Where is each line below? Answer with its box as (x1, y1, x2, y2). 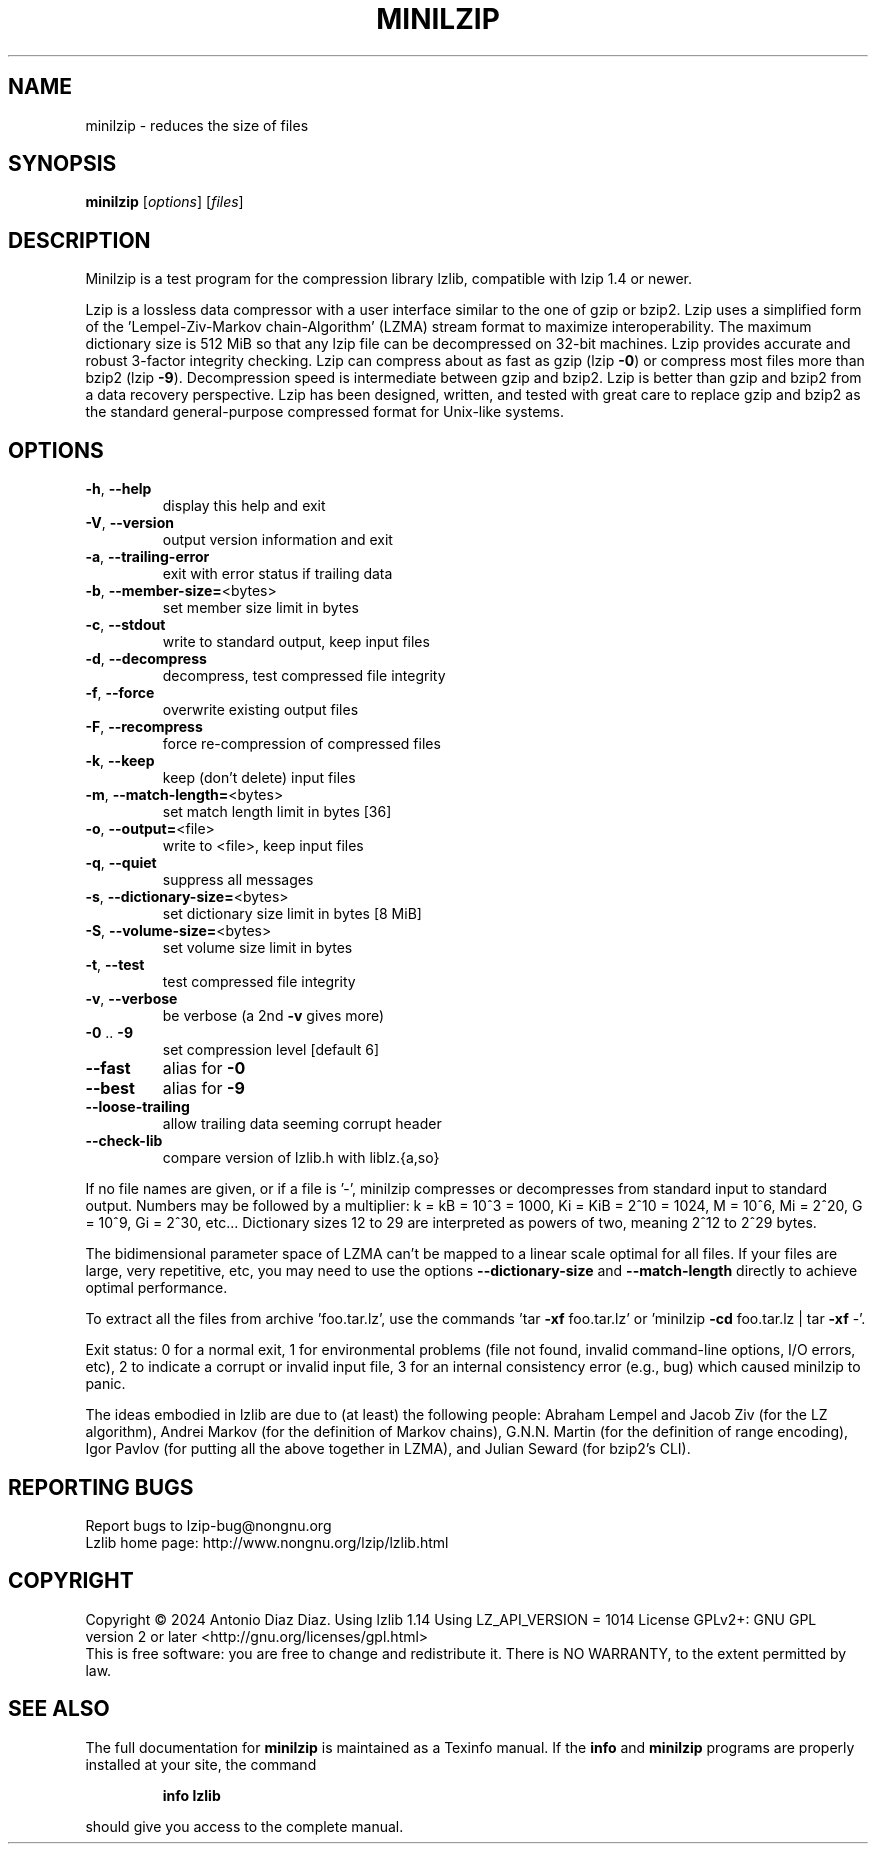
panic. (85, 1375, 126, 1393)
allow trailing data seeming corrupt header (162, 1115, 442, 1133)
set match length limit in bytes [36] (162, 803, 392, 821)
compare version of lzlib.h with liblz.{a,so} (162, 1149, 440, 1167)
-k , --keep (85, 752, 155, 770)
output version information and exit (162, 531, 393, 549)
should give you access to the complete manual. (85, 1817, 404, 1835)
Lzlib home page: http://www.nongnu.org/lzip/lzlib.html (85, 1533, 449, 1551)
